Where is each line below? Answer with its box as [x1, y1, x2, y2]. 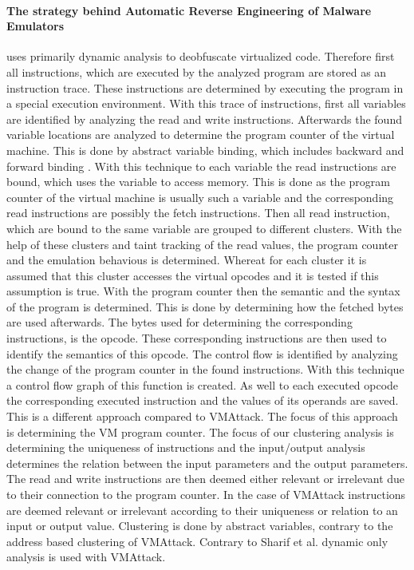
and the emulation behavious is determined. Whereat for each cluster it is [6, 251, 367, 268]
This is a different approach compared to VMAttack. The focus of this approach [6, 408, 398, 425]
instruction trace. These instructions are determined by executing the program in [6, 79, 404, 96]
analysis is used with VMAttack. [6, 548, 166, 565]
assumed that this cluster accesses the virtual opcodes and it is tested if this [6, 267, 379, 283]
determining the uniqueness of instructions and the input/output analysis [6, 439, 365, 456]
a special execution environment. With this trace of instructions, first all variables [6, 95, 406, 112]
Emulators [6, 18, 65, 34]
